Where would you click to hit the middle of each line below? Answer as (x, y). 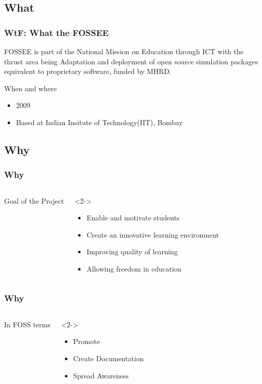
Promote (86, 341)
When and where (30, 88)
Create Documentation (108, 358)
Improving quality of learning (132, 252)
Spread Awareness (101, 375)
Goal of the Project (34, 200)
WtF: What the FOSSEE (57, 32)
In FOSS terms (27, 324)
